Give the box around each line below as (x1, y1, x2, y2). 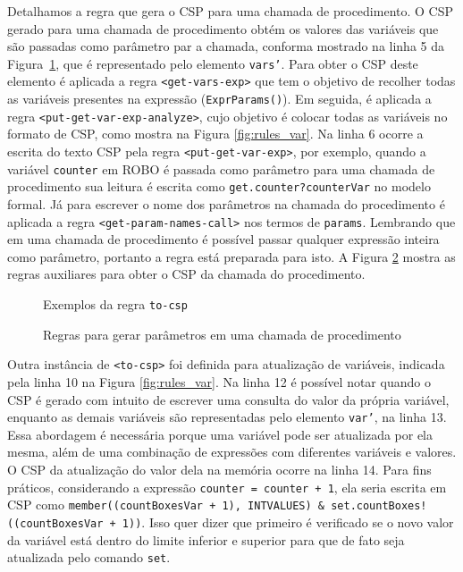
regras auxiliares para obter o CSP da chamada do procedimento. (7, 265, 366, 283)
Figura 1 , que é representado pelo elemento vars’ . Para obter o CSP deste (7, 54, 418, 72)
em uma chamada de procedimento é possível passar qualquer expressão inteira (7, 230, 440, 248)
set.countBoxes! (331, 500, 427, 513)
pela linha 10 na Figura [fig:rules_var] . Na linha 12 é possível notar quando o (7, 372, 431, 391)
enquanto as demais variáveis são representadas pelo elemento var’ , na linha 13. (7, 408, 447, 426)
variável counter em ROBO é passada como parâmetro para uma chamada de (7, 159, 435, 178)
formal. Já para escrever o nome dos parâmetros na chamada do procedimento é (7, 194, 445, 213)
